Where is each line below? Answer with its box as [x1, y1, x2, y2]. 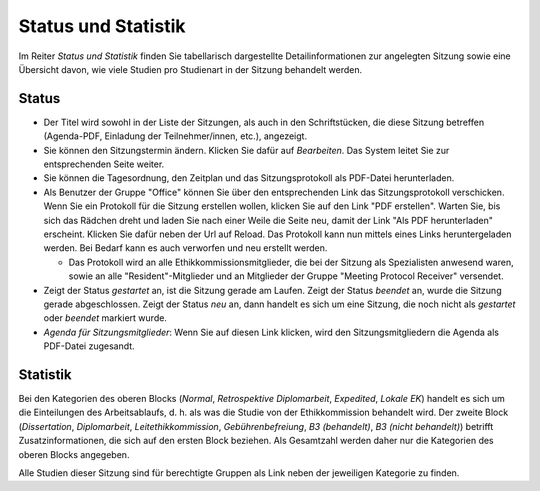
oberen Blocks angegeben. [18, 448, 130, 460]
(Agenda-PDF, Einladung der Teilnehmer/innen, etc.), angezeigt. [43, 130, 308, 142]
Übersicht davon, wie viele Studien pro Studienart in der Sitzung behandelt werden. [18, 63, 363, 75]
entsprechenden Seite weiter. [43, 158, 165, 170]
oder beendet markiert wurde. [43, 312, 167, 324]
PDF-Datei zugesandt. [43, 340, 135, 352]
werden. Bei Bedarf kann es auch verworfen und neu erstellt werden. [43, 242, 328, 254]
